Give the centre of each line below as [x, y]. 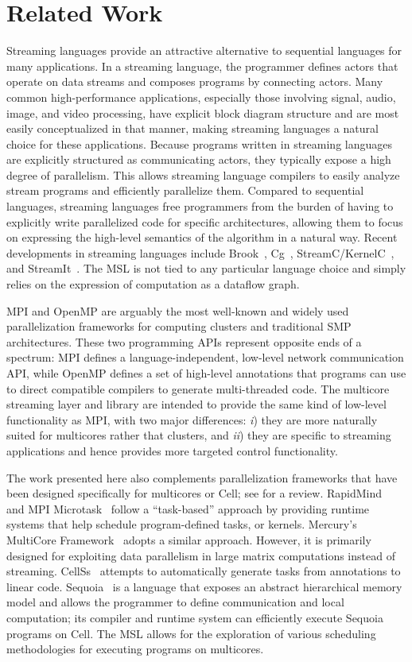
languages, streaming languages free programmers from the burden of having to [200, 206]
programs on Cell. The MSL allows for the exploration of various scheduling [191, 633]
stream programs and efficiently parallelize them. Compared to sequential [185, 190]
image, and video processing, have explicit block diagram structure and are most [203, 112]
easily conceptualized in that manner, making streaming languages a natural [192, 128]
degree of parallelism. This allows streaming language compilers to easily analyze [203, 174]
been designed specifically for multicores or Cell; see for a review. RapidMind [194, 493]
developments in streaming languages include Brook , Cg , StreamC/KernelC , [200, 252]
